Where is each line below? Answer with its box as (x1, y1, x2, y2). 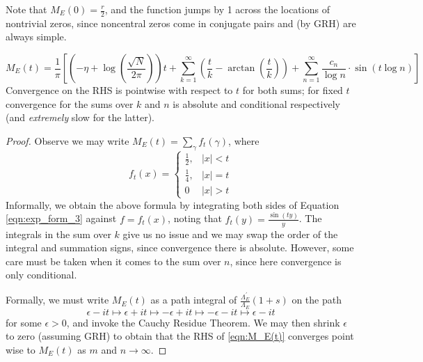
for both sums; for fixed (242, 83, 343, 97)
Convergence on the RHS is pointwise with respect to (6, 83, 233, 97)
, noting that (168, 211, 222, 226)
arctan (228, 63, 255, 74)
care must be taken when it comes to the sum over (6, 253, 221, 268)
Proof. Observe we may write (6, 133, 129, 148)
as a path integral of (150, 292, 237, 307)
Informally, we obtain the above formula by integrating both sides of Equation (6, 197, 340, 212)
